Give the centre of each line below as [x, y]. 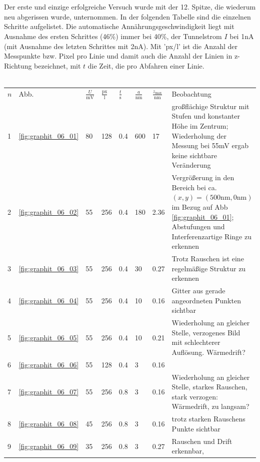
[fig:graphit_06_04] [49, 300]
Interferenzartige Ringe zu [211, 236]
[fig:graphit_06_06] [49, 364]
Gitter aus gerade [198, 291]
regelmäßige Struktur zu [209, 268]
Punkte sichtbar [196, 428]
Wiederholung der [199, 135]
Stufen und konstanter [206, 116]
